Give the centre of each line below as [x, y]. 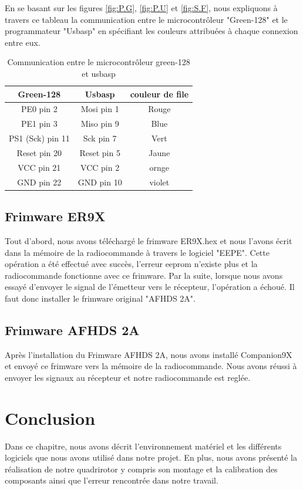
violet [159, 182]
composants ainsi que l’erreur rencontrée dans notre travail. [112, 480]
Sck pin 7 [100, 138]
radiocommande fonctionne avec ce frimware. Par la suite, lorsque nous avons [144, 275]
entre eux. [23, 42]
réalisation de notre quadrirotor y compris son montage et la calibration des [141, 469]
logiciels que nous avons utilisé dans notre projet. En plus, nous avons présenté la [151, 457]
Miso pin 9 [100, 124]
